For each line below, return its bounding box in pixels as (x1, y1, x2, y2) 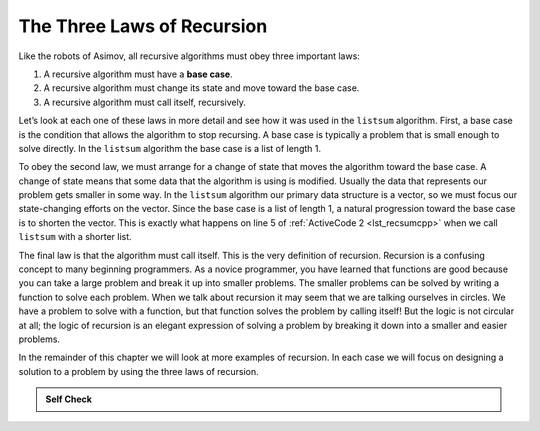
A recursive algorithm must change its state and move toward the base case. (43, 82, 360, 94)
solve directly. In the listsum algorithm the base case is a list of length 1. (18, 142, 322, 154)
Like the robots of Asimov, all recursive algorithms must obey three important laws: (18, 50, 360, 62)
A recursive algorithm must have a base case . (43, 68, 234, 80)
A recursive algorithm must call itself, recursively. (43, 96, 247, 108)
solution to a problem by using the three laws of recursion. (18, 365, 259, 377)
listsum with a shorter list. (18, 231, 132, 243)
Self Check (45, 393, 92, 405)
